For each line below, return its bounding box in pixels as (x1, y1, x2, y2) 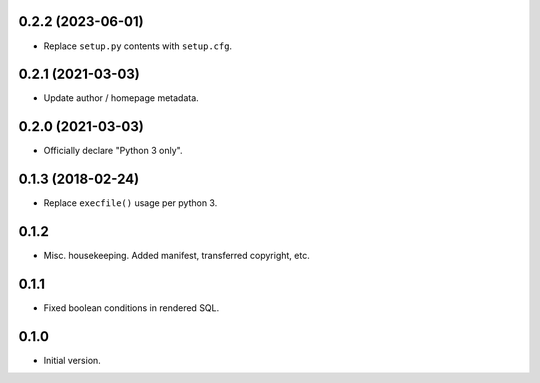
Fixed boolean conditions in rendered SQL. (43, 302, 220, 314)
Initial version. (43, 354, 102, 366)
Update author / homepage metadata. (43, 92, 199, 104)
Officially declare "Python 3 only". (43, 145, 183, 157)
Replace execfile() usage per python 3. (43, 197, 218, 209)
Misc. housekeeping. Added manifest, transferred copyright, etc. (43, 250, 310, 262)
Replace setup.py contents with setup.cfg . (43, 40, 233, 52)
